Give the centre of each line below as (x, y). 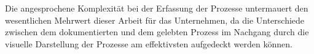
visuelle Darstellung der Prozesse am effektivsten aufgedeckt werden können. (149, 43)
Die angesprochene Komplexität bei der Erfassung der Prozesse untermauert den (157, 8)
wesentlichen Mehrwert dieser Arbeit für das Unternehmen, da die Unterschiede (155, 20)
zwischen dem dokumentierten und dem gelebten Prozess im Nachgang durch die (157, 32)
